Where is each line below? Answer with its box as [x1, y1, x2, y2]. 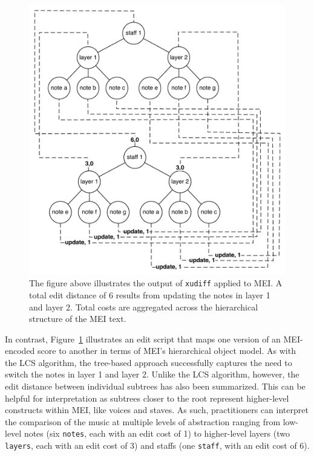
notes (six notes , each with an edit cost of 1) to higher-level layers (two [24, 427, 290, 440]
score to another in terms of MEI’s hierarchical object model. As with [38, 344, 296, 357]
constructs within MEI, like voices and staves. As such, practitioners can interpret [5, 403, 309, 416]
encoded [5, 344, 35, 357]
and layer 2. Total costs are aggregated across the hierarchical [29, 300, 258, 313]
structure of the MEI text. [29, 312, 126, 325]
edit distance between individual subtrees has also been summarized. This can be [5, 380, 306, 393]
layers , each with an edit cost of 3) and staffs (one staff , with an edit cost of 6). [5, 439, 310, 452]
